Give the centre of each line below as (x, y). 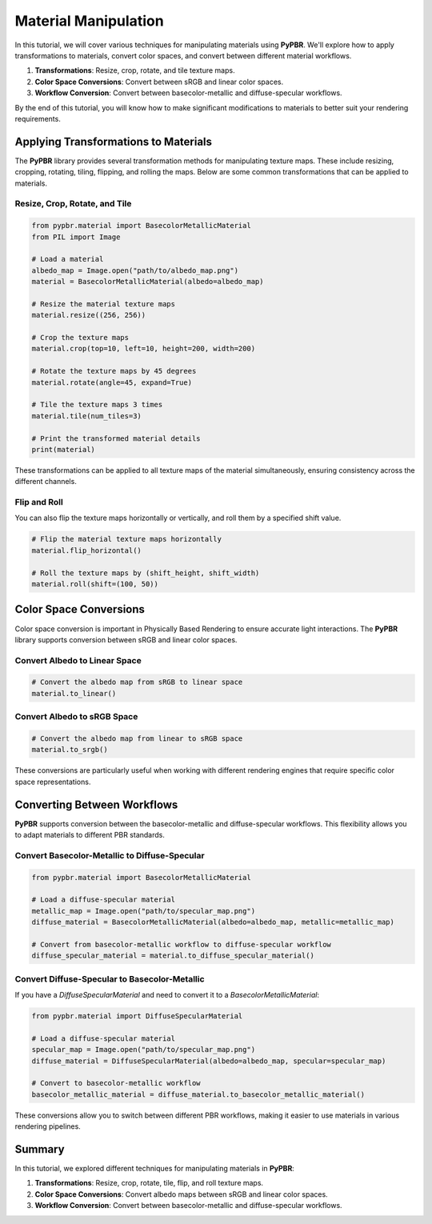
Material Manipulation (89, 21)
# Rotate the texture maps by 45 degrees (114, 371)
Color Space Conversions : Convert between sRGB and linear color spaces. (159, 82)
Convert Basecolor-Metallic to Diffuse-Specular (110, 855)
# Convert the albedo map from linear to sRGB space (137, 738)
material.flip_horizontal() (86, 550)
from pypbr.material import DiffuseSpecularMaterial (137, 1016)
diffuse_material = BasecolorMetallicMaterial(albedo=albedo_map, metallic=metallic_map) (213, 922)
